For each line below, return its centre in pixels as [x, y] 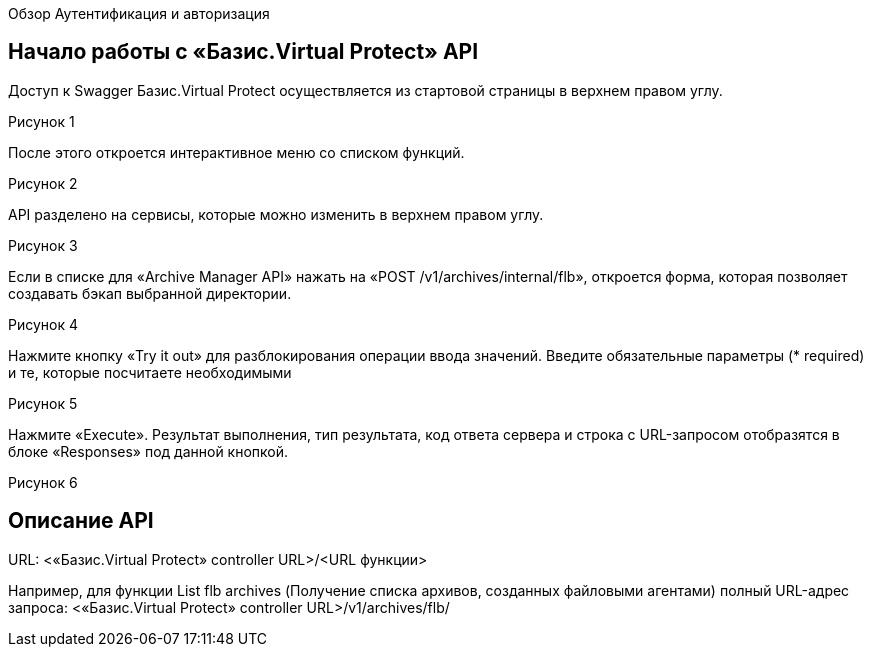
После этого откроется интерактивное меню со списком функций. [236, 152]
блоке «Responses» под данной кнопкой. [148, 451]
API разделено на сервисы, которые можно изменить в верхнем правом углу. [276, 214]
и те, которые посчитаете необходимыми [150, 372]
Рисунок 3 [43, 245]
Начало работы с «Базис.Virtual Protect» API [243, 52]
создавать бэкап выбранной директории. [150, 293]
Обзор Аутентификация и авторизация [139, 13]
